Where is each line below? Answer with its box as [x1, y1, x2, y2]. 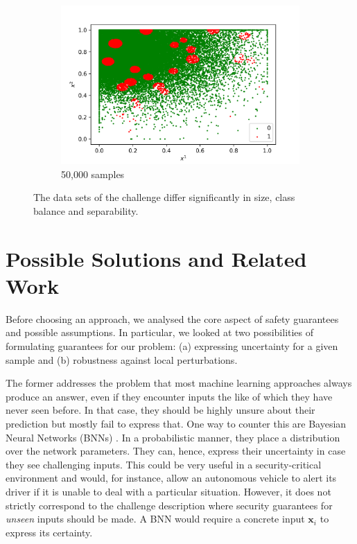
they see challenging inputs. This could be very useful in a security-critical [6, 457, 322, 471]
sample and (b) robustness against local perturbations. [6, 352, 238, 367]
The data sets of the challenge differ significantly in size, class [33, 190, 295, 204]
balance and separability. [33, 203, 139, 218]
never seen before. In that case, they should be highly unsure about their [6, 403, 315, 417]
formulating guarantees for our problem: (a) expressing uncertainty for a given [6, 338, 338, 353]
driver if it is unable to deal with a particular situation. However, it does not [6, 484, 331, 498]
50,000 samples [61, 166, 125, 181]
